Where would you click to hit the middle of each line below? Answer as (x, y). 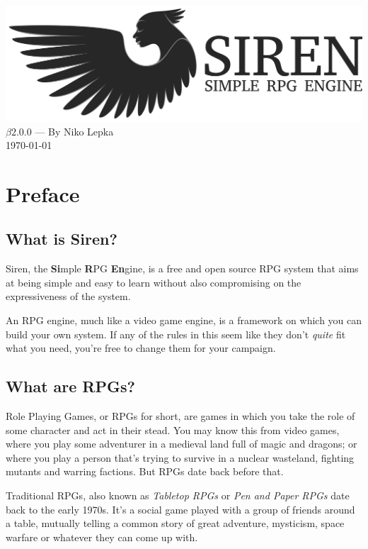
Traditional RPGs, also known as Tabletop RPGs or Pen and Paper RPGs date (178, 495)
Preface (43, 193)
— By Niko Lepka (74, 131)
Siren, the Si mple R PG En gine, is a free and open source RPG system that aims (182, 268)
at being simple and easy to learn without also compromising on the (154, 282)
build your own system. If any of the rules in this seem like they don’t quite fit (176, 334)
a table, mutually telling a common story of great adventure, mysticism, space (175, 523)
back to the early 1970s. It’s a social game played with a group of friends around (180, 509)
